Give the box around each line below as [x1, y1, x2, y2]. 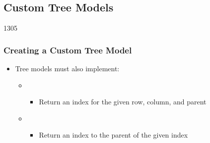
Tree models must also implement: [15, 63, 120, 74]
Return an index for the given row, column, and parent [39, 96, 207, 107]
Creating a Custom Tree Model [3, 44, 132, 56]
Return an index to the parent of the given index [39, 130, 188, 140]
